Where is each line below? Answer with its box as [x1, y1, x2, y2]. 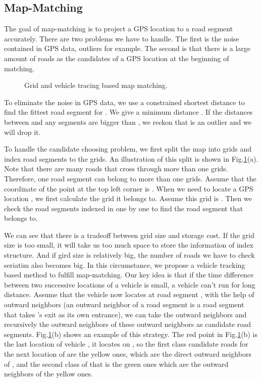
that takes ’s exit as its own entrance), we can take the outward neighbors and [4, 309, 247, 319]
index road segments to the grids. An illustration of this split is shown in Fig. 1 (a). [4, 153, 258, 164]
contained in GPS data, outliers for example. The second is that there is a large [4, 43, 251, 54]
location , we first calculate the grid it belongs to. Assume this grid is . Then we [4, 193, 252, 204]
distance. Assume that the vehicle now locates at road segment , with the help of [4, 289, 254, 300]
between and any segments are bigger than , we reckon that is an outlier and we [4, 116, 251, 127]
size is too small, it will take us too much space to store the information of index [4, 240, 253, 250]
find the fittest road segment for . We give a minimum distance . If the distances [4, 107, 253, 117]
